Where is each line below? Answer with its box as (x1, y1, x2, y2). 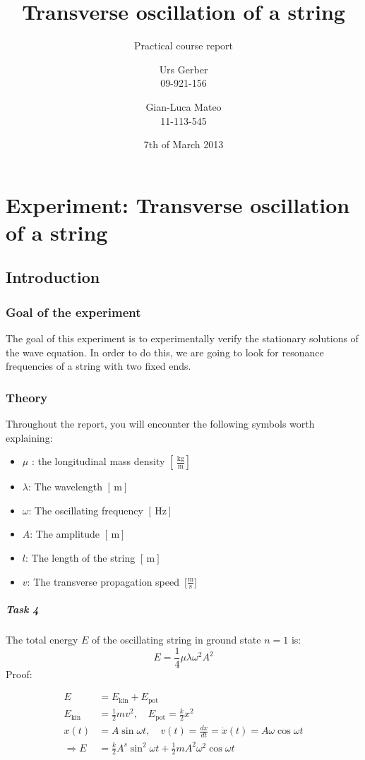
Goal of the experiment (6, 303, 141, 320)
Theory (6, 388, 48, 406)
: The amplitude (30, 526, 100, 541)
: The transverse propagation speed (27, 574, 179, 589)
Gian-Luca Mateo (145, 99, 222, 114)
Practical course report (133, 38, 234, 53)
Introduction (6, 266, 100, 288)
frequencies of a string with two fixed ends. (6, 358, 191, 373)
